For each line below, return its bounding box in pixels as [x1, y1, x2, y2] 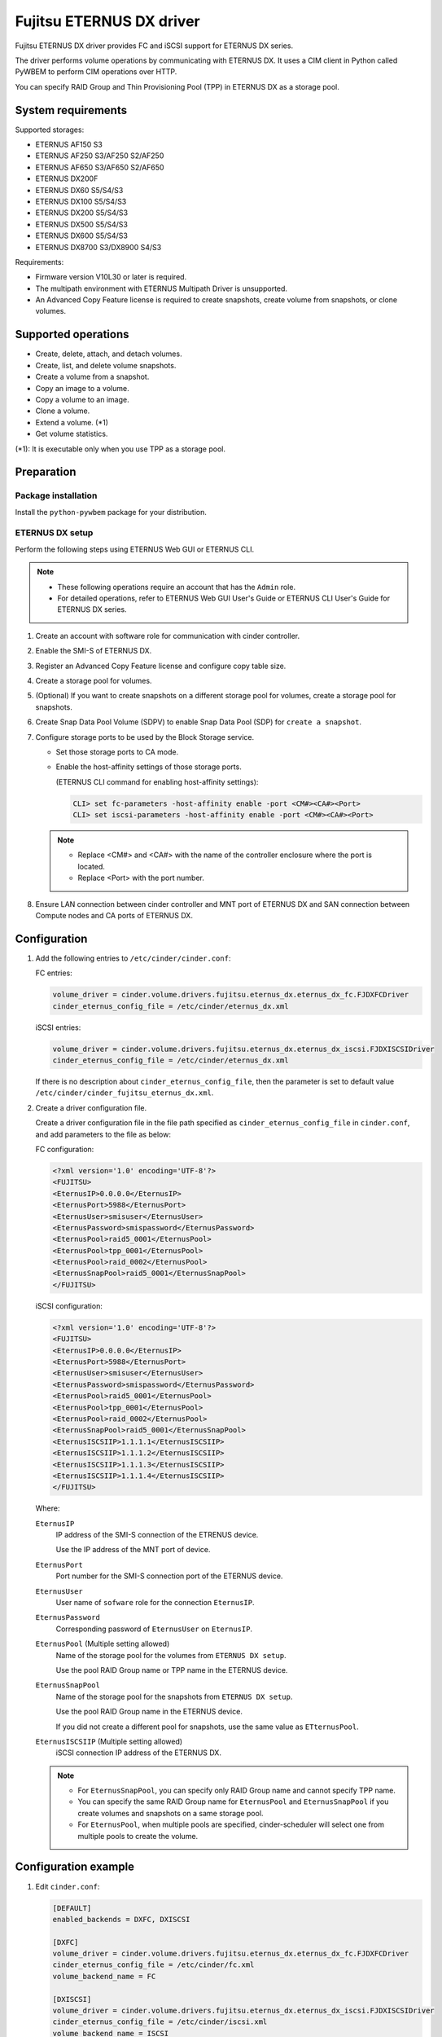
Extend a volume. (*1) [35, 417, 109, 427]
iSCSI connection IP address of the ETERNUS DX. [55, 1748, 221, 1758]
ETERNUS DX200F [35, 174, 98, 183]
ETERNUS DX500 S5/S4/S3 [35, 219, 128, 229]
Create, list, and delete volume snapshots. [35, 360, 177, 370]
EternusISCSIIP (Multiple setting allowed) [35, 1736, 183, 1746]
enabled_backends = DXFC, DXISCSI [52, 1915, 190, 1924]
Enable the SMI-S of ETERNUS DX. [35, 646, 152, 656]
